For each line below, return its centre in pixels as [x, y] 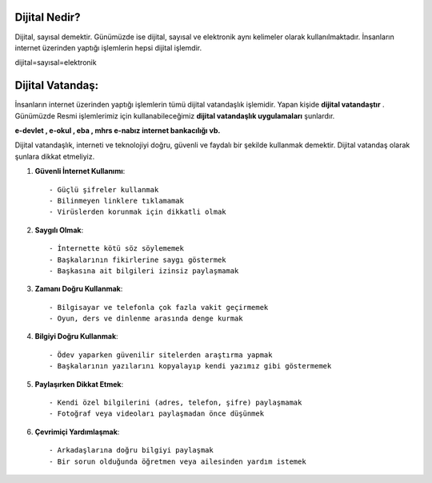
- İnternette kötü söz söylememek [116, 249]
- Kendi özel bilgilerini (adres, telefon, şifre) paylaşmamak [176, 403]
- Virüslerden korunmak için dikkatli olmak [138, 212]
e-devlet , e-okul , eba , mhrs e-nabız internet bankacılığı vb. [118, 130]
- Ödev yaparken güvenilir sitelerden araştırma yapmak [161, 355]
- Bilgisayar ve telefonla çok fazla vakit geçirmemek [159, 307]
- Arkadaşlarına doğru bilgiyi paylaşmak [131, 450]
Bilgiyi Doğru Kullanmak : [77, 336]
